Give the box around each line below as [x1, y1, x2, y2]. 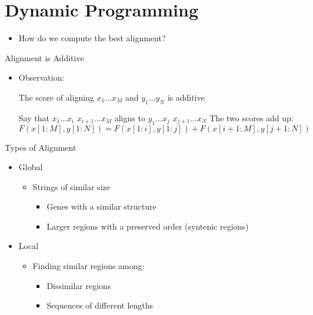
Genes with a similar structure [46, 200, 156, 213]
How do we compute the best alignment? [18, 32, 166, 44]
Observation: [18, 71, 65, 84]
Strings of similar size [32, 180, 110, 193]
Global [18, 161, 43, 173]
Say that [18, 111, 49, 124]
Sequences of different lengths [46, 299, 154, 311]
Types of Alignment [5, 141, 76, 153]
